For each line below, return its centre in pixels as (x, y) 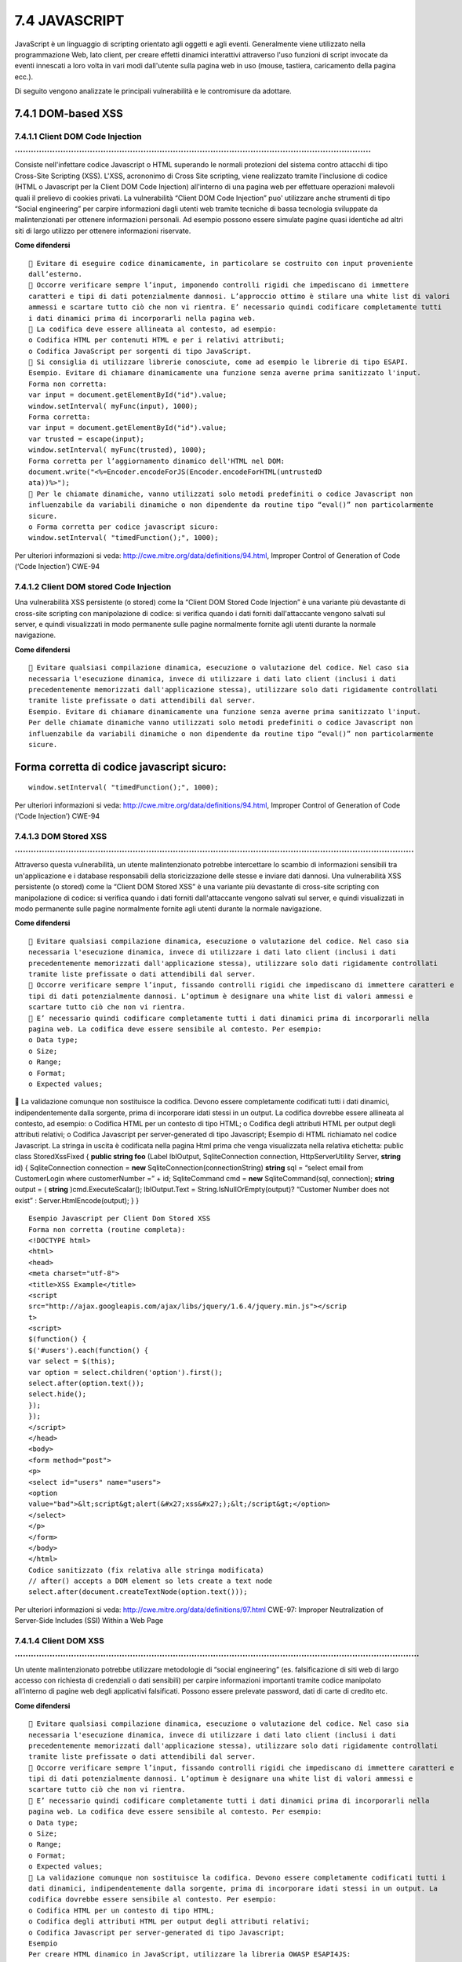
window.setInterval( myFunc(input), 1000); (113, 406)
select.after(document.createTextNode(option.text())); (138, 1592)
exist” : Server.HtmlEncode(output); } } (77, 1200)
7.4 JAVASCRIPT (69, 20)
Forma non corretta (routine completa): (107, 1229)
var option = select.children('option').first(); (126, 1372)
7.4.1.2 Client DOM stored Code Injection (93, 586)
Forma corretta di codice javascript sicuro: (120, 766)
